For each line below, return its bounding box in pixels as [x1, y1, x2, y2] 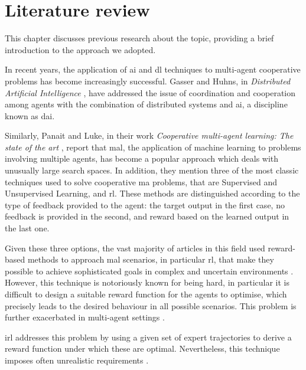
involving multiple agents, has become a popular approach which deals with [5, 152, 279, 165]
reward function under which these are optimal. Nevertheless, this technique [5, 342, 280, 355]
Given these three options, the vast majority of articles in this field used [5, 241, 265, 254]
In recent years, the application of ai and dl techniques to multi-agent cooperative [5, 63, 301, 76]
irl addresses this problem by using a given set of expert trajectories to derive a [5, 330, 292, 343]
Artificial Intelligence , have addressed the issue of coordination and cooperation [5, 86, 295, 99]
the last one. [5, 222, 50, 234]
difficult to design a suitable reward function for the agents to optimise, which [5, 288, 287, 300]
